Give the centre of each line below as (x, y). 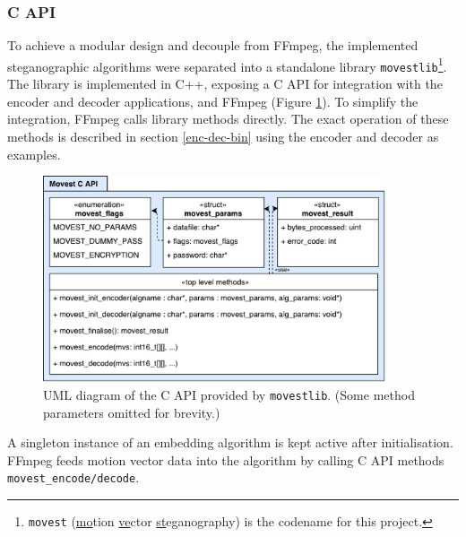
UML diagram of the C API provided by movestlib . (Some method (229, 394)
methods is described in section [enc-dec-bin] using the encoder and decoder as (223, 136)
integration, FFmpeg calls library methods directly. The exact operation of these (228, 119)
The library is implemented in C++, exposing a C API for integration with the (225, 84)
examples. (34, 154)
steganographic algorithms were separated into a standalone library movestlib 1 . (227, 65)
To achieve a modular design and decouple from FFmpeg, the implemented (213, 45)
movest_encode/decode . (73, 477)
